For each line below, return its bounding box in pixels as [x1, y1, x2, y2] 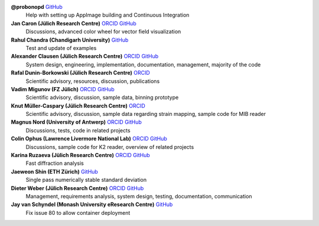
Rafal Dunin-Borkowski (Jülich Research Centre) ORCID [11, 69, 150, 77]
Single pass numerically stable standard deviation [25, 177, 147, 184]
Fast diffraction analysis [25, 159, 84, 167]
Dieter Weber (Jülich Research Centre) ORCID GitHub [11, 184, 144, 191]
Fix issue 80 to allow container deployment [25, 209, 131, 216]
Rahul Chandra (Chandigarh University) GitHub [11, 36, 129, 44]
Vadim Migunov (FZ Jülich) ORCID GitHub [11, 85, 115, 92]
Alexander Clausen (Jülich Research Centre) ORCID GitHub [11, 53, 159, 60]
